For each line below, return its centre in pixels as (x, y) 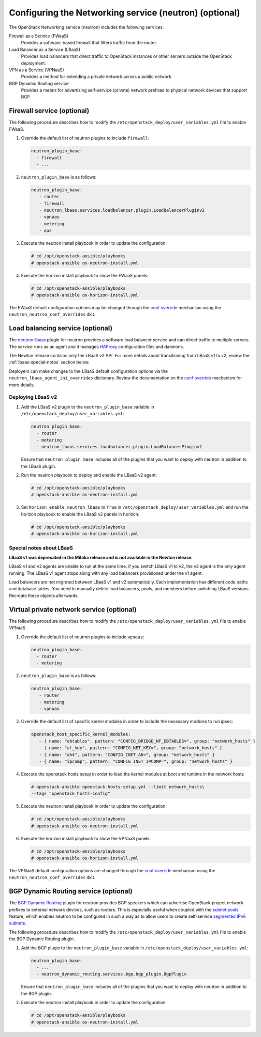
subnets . (18, 923)
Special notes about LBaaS (41, 548)
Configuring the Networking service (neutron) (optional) (124, 13)
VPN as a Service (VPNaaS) (37, 70)
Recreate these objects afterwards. (44, 596)
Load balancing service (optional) (61, 328)
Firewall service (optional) (49, 111)
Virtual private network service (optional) (73, 609)
